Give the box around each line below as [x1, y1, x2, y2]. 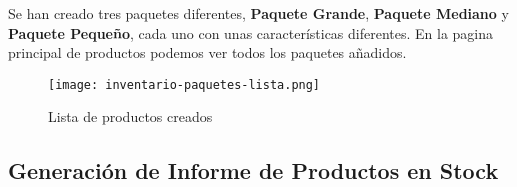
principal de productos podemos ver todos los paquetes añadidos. [8, 42, 407, 63]
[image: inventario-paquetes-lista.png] [48, 77, 321, 92]
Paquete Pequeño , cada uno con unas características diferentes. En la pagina [8, 22, 494, 43]
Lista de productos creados [48, 106, 213, 127]
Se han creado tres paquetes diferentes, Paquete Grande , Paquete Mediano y [8, 3, 509, 23]
